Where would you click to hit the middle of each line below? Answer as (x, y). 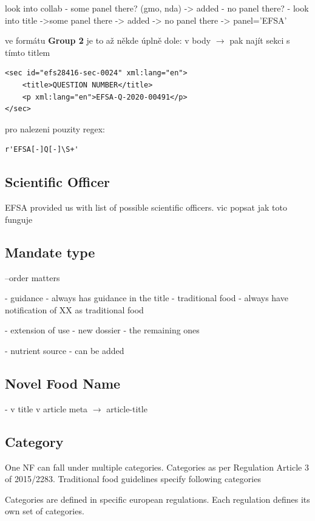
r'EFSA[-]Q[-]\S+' (42, 150)
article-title (127, 408)
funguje (19, 219)
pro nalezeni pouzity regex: (55, 128)
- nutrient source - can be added (65, 350)
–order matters (32, 277)
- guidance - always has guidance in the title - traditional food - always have (147, 298)
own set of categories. (45, 511)
